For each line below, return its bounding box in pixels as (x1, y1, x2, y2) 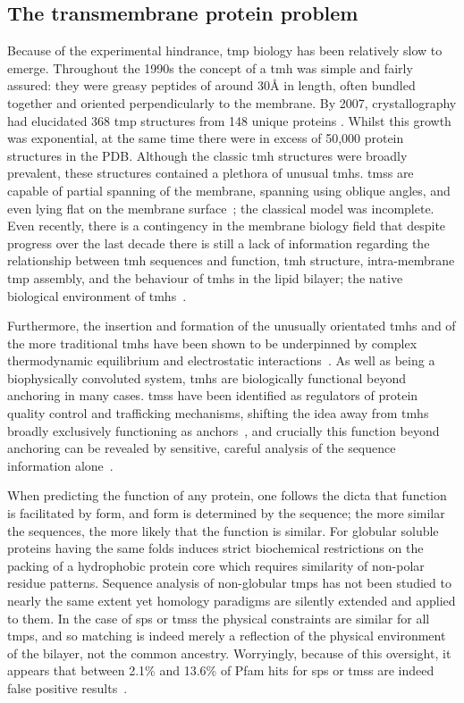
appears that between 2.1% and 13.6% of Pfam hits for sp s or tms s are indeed (7, 661, 434, 680)
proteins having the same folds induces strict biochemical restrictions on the (7, 539, 424, 557)
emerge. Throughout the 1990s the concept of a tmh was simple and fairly (7, 58, 413, 77)
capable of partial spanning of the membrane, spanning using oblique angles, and (7, 180, 451, 199)
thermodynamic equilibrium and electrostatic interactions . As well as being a (7, 351, 435, 370)
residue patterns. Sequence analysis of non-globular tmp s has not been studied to (7, 573, 451, 592)
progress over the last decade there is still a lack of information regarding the (7, 233, 430, 252)
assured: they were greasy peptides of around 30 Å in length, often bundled (7, 76, 416, 95)
